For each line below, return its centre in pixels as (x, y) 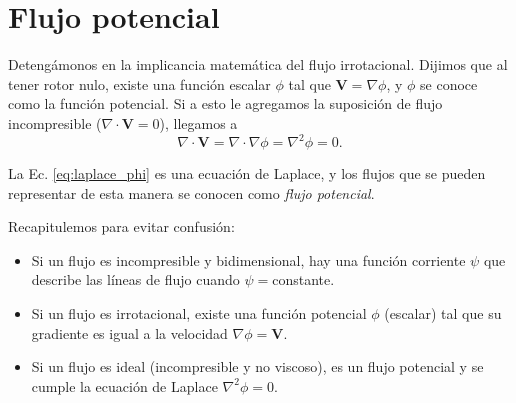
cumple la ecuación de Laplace (124, 385)
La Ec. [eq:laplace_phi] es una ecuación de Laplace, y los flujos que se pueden (247, 173)
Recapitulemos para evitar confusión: (121, 226)
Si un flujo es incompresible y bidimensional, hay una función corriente (248, 259)
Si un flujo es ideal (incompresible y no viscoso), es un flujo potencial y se (257, 366)
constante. (303, 279)
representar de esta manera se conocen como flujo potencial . (191, 192)
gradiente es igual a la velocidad (129, 332)
